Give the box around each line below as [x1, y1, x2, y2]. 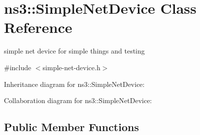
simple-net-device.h [42, 62, 100, 72]
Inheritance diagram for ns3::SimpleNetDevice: [4, 79, 145, 89]
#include [4, 62, 32, 72]
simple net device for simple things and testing [4, 46, 145, 56]
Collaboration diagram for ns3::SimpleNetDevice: [4, 95, 152, 106]
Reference [4, 17, 72, 37]
